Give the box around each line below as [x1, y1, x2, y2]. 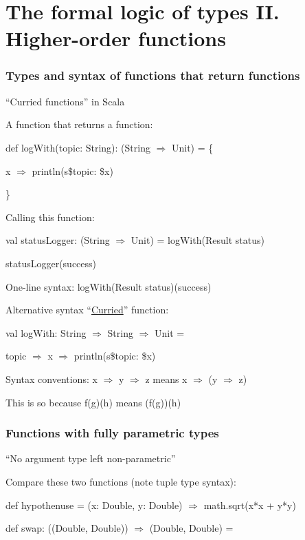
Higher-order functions [5, 24, 226, 52]
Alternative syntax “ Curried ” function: [5, 302, 169, 317]
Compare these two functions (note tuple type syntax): [5, 474, 236, 488]
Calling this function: [5, 209, 95, 224]
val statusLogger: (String [5, 233, 110, 247]
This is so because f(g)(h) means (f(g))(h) [5, 395, 181, 409]
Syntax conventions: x [5, 371, 98, 386]
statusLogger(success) [5, 256, 97, 270]
